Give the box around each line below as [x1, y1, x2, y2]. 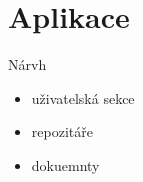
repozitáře [31, 121, 93, 142]
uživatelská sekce [31, 87, 135, 108]
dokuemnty [31, 154, 100, 175]
